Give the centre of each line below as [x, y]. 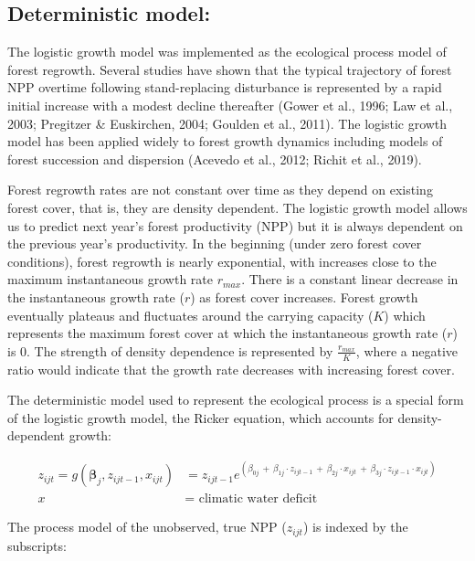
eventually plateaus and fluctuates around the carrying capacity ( [190, 315]
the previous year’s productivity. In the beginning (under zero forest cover [215, 243]
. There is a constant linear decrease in [350, 279]
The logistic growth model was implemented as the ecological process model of [227, 52]
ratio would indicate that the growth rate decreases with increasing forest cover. [231, 369]
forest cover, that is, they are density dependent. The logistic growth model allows [237, 207]
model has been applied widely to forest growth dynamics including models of [225, 141]
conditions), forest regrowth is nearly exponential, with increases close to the [222, 261]
